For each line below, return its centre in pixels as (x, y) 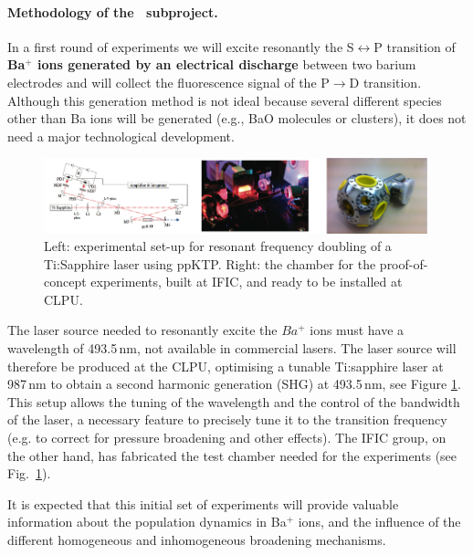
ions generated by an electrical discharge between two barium (227, 64)
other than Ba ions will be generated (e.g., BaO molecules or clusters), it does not (237, 118)
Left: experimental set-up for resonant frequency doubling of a (218, 246)
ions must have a (357, 330)
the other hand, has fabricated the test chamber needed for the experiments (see (232, 455)
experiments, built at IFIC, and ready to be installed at (247, 282)
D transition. (385, 82)
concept (65, 282)
